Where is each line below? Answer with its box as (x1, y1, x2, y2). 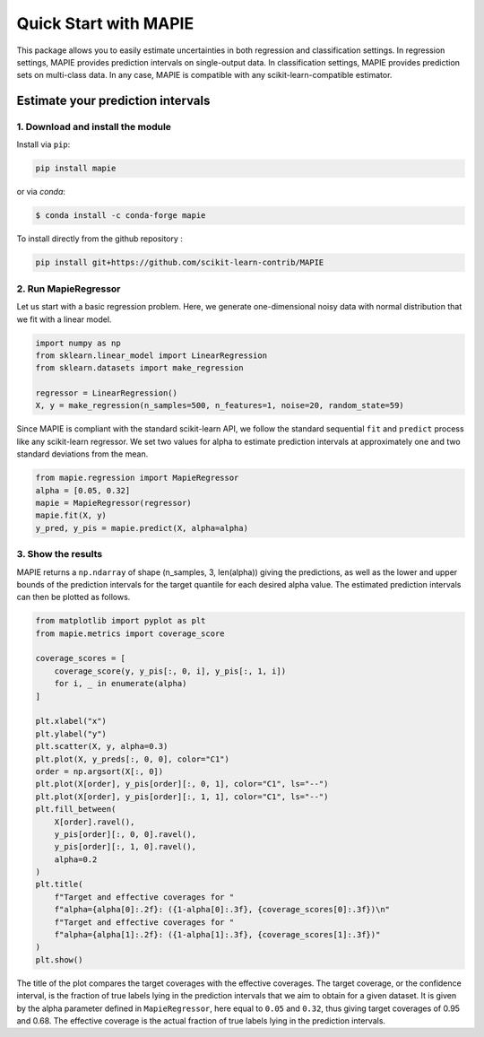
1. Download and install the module (16, 121, 172, 134)
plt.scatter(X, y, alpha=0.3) (35, 741, 169, 752)
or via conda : (16, 187, 66, 197)
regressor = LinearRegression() (35, 388, 178, 398)
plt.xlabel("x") (35, 716, 108, 727)
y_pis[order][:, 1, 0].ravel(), (54, 841, 197, 852)
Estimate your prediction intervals (16, 93, 211, 109)
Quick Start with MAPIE (16, 13, 194, 33)
